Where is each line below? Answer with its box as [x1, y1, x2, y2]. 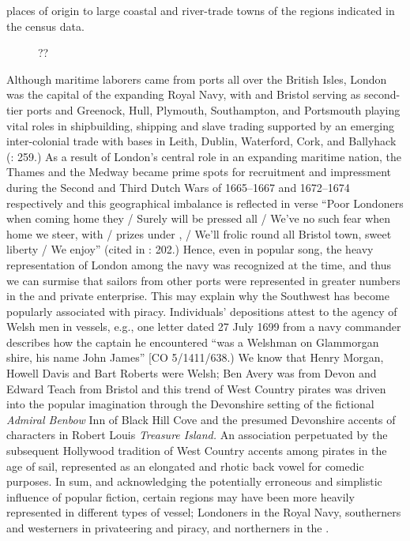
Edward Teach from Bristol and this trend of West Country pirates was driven [6, 380, 386, 396]
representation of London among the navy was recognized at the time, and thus [6, 256, 392, 272]
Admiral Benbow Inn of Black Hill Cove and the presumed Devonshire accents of [6, 411, 396, 427]
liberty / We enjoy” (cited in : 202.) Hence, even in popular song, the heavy [6, 241, 374, 257]
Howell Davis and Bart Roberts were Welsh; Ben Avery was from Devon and [6, 365, 377, 381]
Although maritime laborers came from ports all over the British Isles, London [6, 70, 387, 87]
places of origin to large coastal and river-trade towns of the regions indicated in [6, 2, 395, 18]
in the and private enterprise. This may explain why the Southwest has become [6, 287, 389, 304]
